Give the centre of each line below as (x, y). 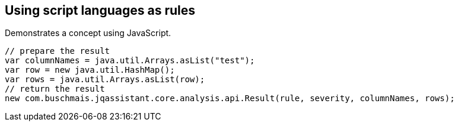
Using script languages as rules (100, 10)
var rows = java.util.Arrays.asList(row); (105, 80)
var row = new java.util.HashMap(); (90, 70)
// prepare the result (58, 51)
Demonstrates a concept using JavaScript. (88, 33)
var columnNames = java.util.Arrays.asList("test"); (130, 61)
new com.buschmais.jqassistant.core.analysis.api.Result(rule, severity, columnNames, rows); (230, 98)
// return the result (55, 89)
